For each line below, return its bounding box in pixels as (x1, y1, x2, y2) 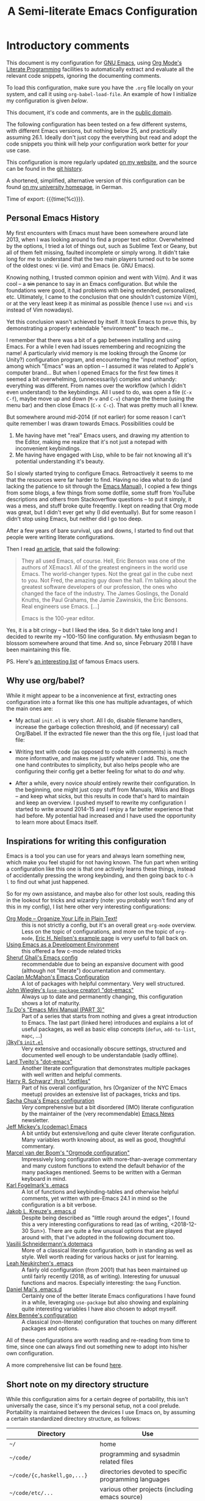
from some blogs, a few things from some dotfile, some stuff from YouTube (6, 488, 195, 496)
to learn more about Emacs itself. (15, 818, 99, 826)
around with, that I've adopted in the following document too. (21, 1233, 175, 1241)
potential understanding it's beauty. (15, 457, 105, 465)
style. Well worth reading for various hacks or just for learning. (21, 1253, 179, 1260)
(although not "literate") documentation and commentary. (21, 967, 166, 975)
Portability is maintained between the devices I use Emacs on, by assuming (6, 1409, 195, 1416)
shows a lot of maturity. (21, 1000, 81, 1007)
